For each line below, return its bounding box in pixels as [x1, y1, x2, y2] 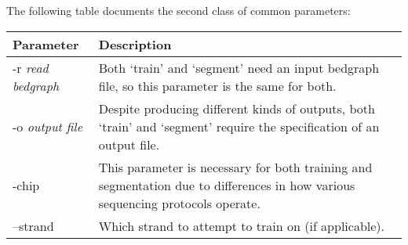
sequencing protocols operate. [98, 193, 260, 212]
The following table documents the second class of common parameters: [6, 2, 351, 18]
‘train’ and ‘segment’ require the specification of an [98, 117, 380, 135]
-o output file [13, 117, 82, 135]
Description [98, 34, 172, 53]
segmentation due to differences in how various [98, 175, 355, 194]
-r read [13, 58, 49, 77]
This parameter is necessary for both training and [98, 157, 373, 176]
